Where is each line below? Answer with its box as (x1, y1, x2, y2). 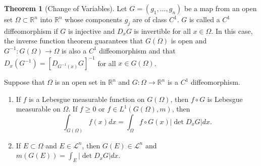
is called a (189, 14, 220, 24)
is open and (171, 35, 207, 46)
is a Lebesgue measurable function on (29, 93, 145, 104)
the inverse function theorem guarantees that (4, 35, 143, 46)
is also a (62, 45, 87, 56)
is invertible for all (134, 25, 191, 36)
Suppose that (4, 77, 45, 87)
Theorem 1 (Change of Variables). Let (4, 3, 127, 13)
